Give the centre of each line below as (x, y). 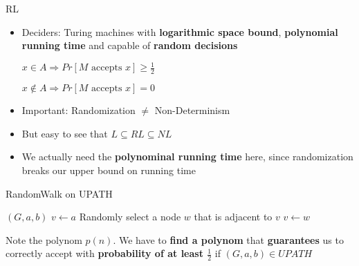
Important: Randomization (79, 110)
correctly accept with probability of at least (104, 253)
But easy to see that (65, 133)
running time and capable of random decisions (130, 45)
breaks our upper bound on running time (109, 170)
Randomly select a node (130, 217)
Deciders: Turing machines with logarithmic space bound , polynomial (180, 31)
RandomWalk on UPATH (59, 193)
